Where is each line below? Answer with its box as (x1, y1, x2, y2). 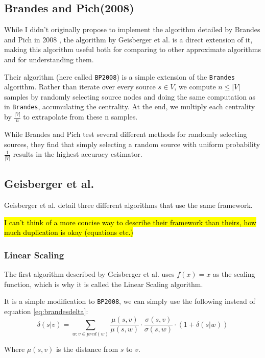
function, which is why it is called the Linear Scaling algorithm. (4, 278, 203, 289)
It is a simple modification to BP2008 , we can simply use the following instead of (4, 296, 255, 306)
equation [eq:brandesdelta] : (4, 305, 88, 316)
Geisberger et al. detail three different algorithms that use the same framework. (4, 199, 253, 210)
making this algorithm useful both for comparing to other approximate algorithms (4, 44, 261, 55)
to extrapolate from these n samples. (23, 111, 138, 122)
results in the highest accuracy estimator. (13, 149, 142, 159)
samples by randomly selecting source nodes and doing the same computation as (4, 91, 256, 102)
